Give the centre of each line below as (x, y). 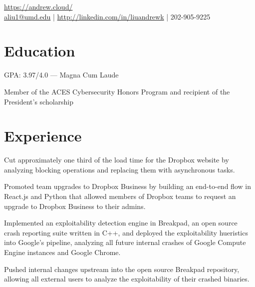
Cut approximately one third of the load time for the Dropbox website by (117, 160)
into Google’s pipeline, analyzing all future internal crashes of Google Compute (125, 242)
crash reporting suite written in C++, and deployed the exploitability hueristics (126, 232)
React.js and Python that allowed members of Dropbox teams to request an (120, 196)
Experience (43, 136)
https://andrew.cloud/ (38, 6)
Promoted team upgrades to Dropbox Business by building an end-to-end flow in (127, 186)
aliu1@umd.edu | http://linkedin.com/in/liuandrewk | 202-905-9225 (107, 16)
